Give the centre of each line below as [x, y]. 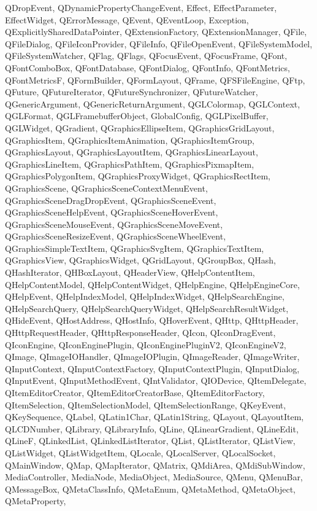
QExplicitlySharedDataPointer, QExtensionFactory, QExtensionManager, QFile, [156, 32]
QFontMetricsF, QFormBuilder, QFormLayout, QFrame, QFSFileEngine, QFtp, [155, 80]
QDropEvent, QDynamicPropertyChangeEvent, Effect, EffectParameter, [141, 7]
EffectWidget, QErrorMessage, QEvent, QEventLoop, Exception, [127, 19]
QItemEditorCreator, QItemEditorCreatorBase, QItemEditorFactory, [135, 392]
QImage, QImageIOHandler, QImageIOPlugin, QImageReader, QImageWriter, [152, 357]
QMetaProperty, [36, 501]
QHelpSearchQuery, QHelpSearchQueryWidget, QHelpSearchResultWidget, [147, 308]
